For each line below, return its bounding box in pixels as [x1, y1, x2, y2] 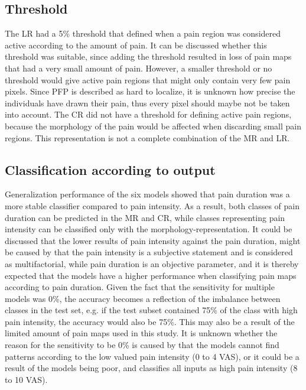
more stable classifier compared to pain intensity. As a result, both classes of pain [5, 199, 300, 212]
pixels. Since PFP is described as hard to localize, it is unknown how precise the [5, 85, 295, 97]
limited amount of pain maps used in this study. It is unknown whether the [5, 327, 278, 339]
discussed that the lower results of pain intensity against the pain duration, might [5, 234, 301, 246]
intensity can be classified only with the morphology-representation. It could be [5, 223, 292, 235]
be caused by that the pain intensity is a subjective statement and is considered [5, 246, 293, 258]
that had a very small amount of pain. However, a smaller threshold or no [5, 61, 272, 74]
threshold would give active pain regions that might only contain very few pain [5, 73, 291, 86]
